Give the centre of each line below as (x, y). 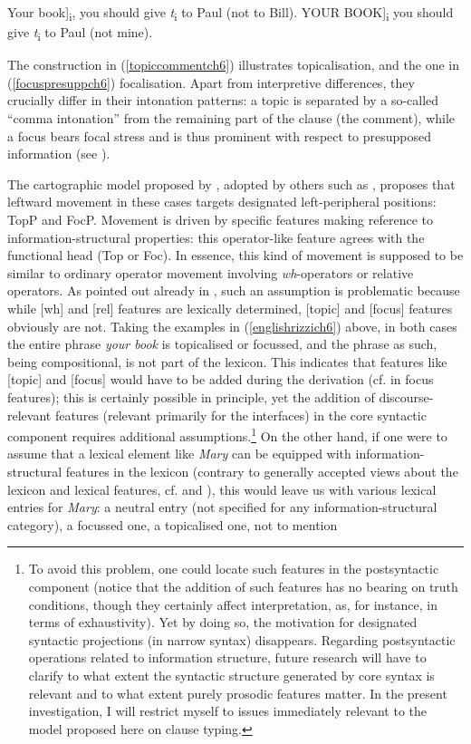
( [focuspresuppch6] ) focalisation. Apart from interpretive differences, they (211, 82)
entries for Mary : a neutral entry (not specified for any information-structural (222, 507)
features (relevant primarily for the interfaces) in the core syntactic (240, 415)
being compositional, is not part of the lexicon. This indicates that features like (227, 361)
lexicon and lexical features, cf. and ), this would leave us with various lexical (222, 489)
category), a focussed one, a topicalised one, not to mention (173, 524)
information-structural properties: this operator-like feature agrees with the (216, 237)
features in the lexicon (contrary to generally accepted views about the (262, 471)
